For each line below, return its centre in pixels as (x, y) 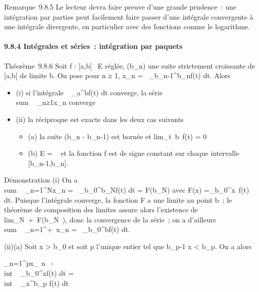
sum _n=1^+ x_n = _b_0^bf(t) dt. (67, 229)
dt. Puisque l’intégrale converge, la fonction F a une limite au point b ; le (118, 199)
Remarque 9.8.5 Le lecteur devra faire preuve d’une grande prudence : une (120, 7)
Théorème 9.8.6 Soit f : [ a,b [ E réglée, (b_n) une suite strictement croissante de (129, 65)
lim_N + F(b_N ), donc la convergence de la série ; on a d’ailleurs (110, 219)
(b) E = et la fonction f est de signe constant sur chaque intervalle (134, 153)
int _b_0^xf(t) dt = (39, 273)
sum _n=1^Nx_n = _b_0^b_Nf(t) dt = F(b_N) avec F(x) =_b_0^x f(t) (127, 189)
